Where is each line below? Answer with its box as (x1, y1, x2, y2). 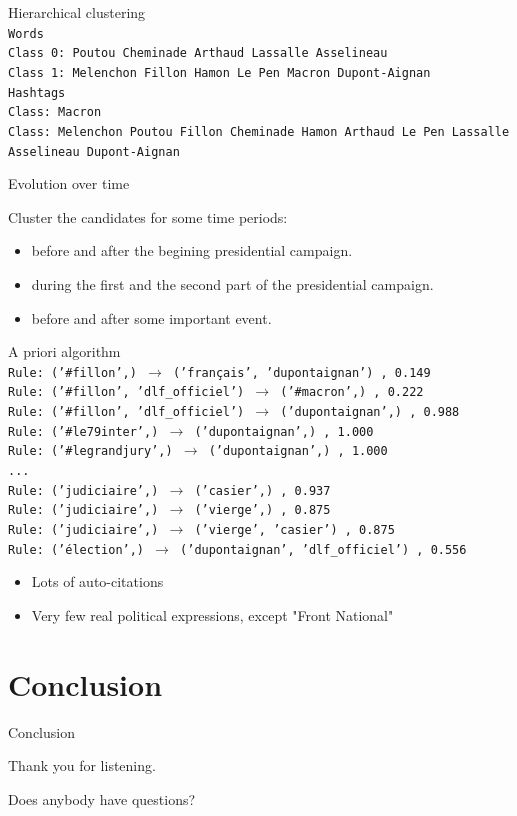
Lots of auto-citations (31, 571, 164, 592)
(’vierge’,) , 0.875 (194, 503, 331, 518)
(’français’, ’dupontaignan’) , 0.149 (172, 365, 431, 380)
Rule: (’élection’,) (8, 542, 145, 557)
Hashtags (8, 85, 66, 100)
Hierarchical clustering (8, 2, 146, 22)
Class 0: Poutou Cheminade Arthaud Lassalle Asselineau (8, 46, 388, 61)
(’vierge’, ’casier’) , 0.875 (194, 523, 395, 537)
